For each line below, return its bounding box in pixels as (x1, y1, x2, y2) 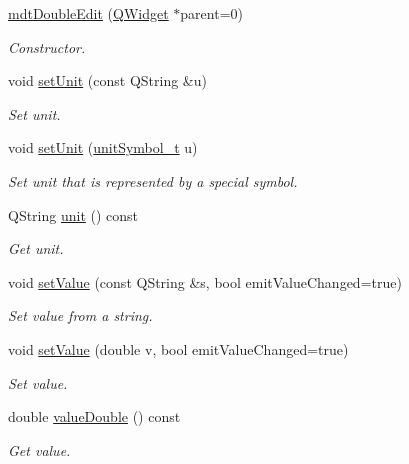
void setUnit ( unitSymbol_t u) (8, 137, 198, 158)
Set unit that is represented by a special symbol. (8, 170, 298, 191)
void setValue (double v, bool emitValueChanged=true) (8, 338, 349, 359)
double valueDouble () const (8, 406, 181, 427)
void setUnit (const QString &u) (8, 70, 207, 91)
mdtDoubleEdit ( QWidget (8, 3, 169, 23)
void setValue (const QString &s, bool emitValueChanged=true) (8, 271, 402, 292)
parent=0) (180, 3, 243, 23)
